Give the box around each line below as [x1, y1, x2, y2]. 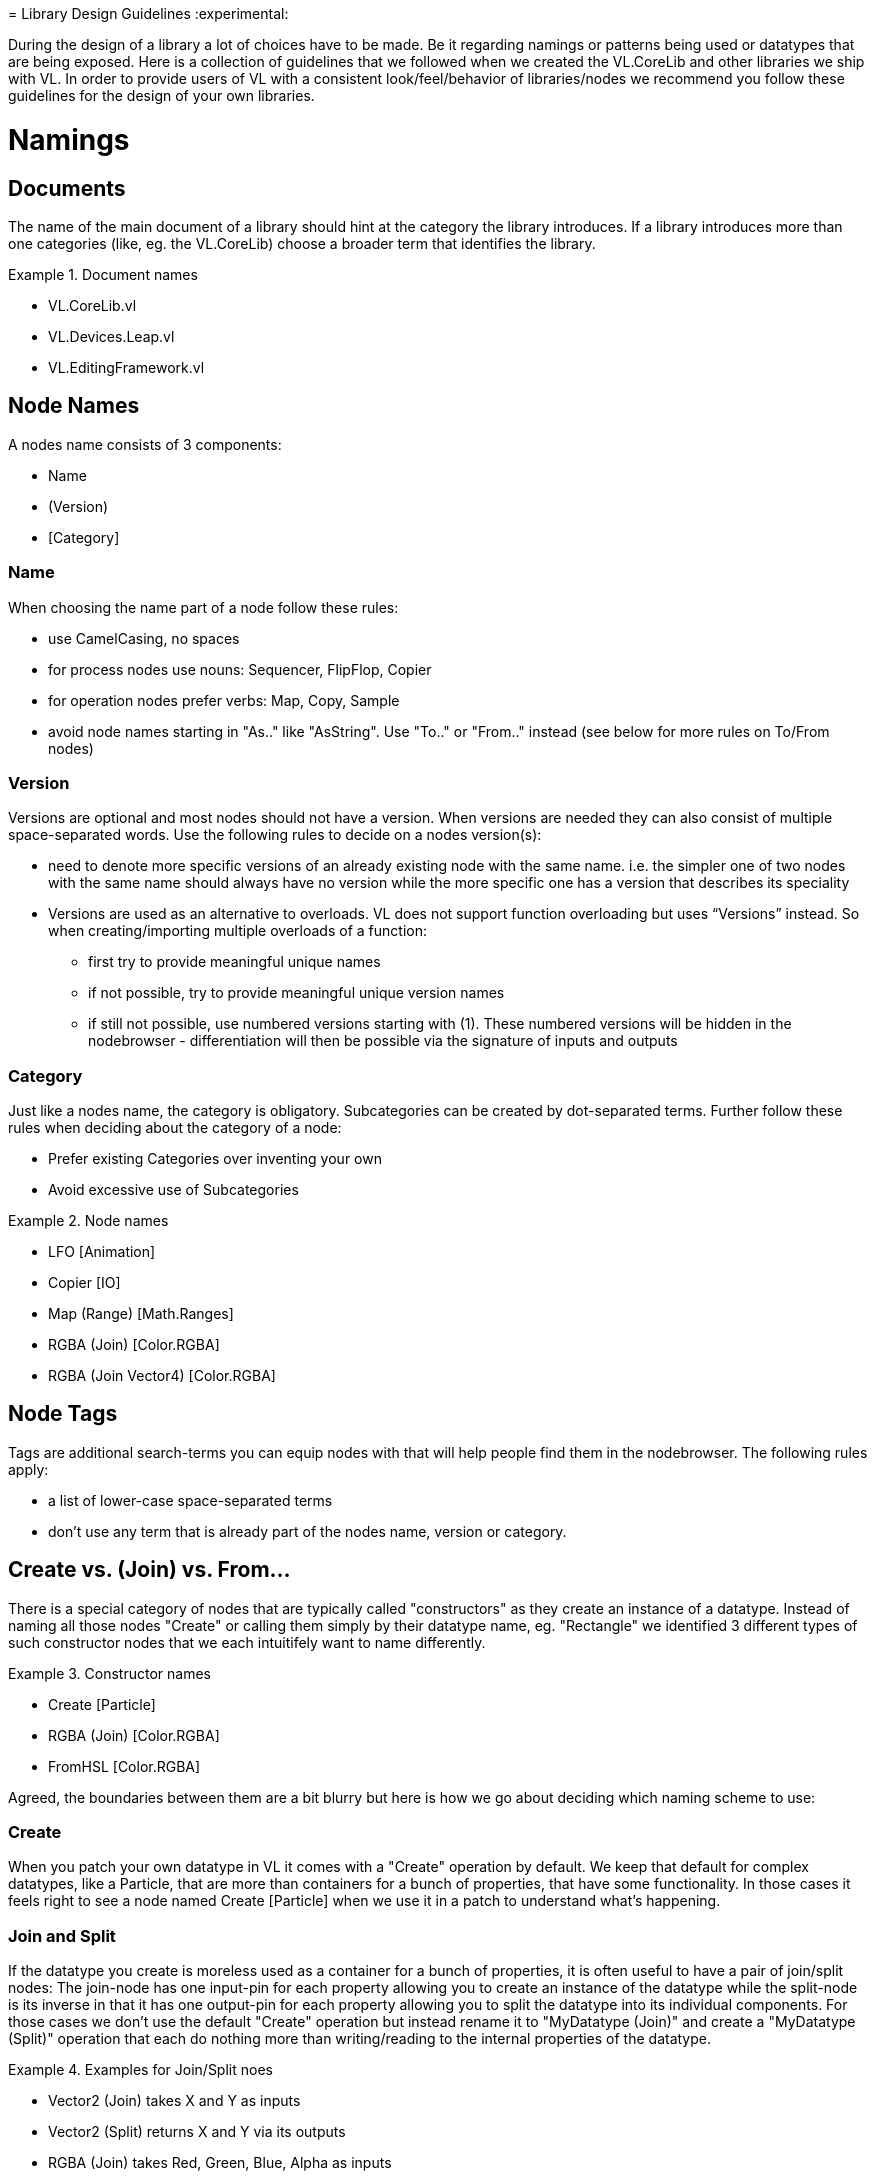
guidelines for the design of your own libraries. [8, 87, 315, 104]
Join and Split [8, 1925, 116, 1946]
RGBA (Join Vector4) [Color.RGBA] [48, 1367, 276, 1385]
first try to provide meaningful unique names [88, 953, 381, 971]
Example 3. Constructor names [8, 1664, 211, 1682]
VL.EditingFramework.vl [48, 358, 205, 376]
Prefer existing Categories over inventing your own [48, 1150, 382, 1168]
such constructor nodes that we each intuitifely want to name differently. [8, 1633, 486, 1651]
